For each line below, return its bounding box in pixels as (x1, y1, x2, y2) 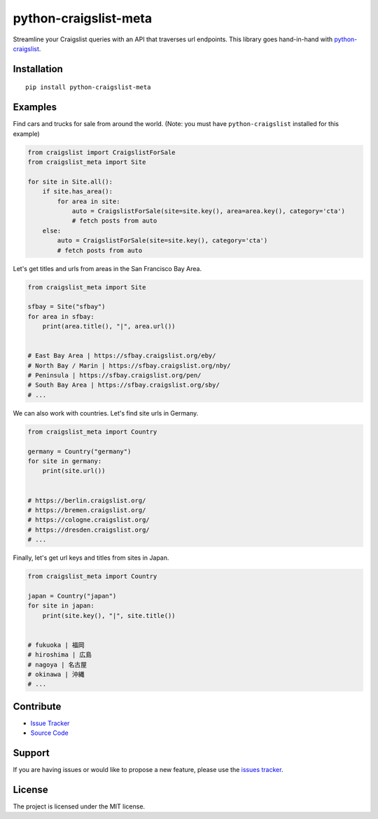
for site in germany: (27, 457, 102, 465)
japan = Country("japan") (27, 592, 117, 600)
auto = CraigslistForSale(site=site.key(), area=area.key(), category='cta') (71, 207, 346, 215)
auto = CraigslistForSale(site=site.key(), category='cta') (57, 237, 268, 245)
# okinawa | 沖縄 (27, 670, 85, 678)
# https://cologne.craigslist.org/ (27, 516, 150, 524)
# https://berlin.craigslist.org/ (27, 496, 146, 504)
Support (13, 747, 50, 759)
